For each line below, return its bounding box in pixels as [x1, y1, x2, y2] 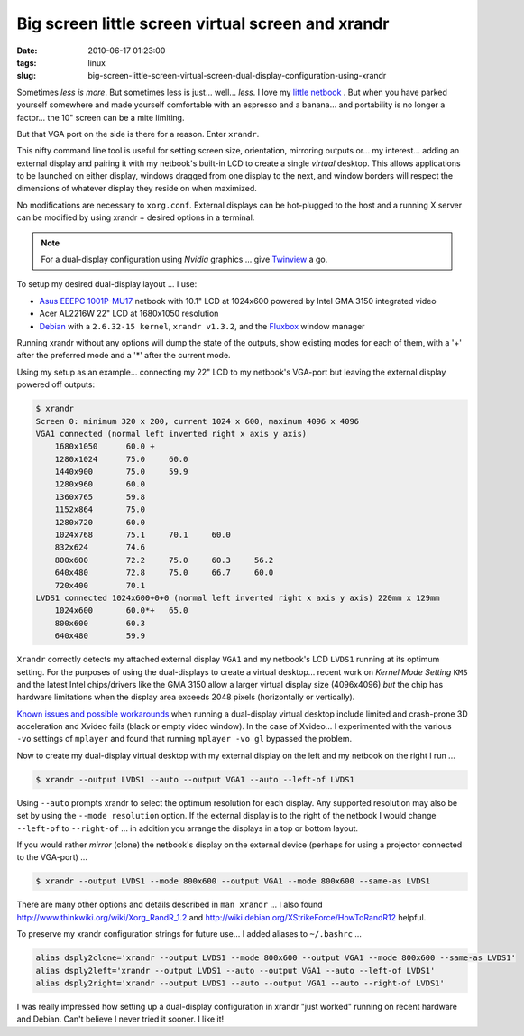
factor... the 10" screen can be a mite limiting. [16, 112, 185, 123]
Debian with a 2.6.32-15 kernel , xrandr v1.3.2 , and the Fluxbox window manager [39, 320, 365, 331]
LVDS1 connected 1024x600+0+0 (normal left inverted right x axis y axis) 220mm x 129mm [35, 592, 441, 603]
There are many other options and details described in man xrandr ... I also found [16, 899, 324, 911]
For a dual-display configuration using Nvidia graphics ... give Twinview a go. [41, 254, 328, 265]
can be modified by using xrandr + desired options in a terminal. [16, 212, 255, 223]
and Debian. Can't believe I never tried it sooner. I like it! [16, 1013, 225, 1024]
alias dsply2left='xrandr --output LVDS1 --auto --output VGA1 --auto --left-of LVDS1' [35, 966, 436, 976]
